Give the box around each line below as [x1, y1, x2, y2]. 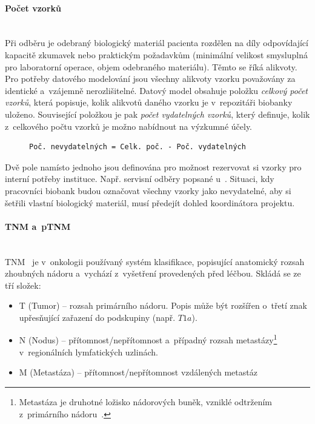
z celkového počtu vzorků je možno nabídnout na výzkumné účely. [5, 119, 253, 132]
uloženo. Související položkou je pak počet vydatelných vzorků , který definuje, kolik [5, 107, 310, 120]
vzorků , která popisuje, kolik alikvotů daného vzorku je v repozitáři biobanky [5, 96, 293, 109]
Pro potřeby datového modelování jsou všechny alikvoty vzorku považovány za [5, 72, 296, 85]
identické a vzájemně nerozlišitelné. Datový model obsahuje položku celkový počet [5, 84, 308, 96]
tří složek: [5, 278, 41, 291]
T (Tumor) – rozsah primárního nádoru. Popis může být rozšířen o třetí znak [19, 299, 307, 312]
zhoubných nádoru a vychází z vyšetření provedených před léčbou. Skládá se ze [5, 267, 301, 280]
